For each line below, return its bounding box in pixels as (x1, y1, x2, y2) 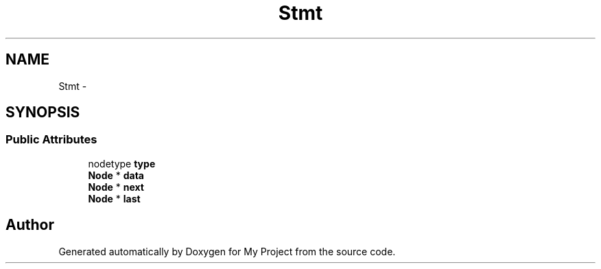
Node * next (88, 180, 144, 193)
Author (5, 216, 54, 234)
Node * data (88, 169, 144, 181)
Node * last (88, 192, 141, 204)
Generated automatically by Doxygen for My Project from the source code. (58, 245, 396, 257)
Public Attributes (5, 132, 97, 147)
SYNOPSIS (5, 104, 80, 121)
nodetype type (88, 157, 156, 169)
